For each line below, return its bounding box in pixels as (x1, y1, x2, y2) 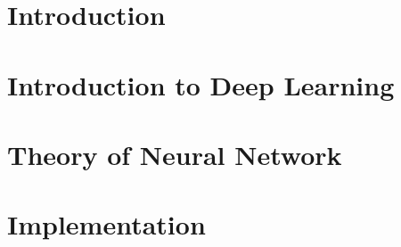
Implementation (7, 206, 206, 243)
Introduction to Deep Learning (7, 66, 395, 103)
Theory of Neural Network (7, 136, 342, 172)
